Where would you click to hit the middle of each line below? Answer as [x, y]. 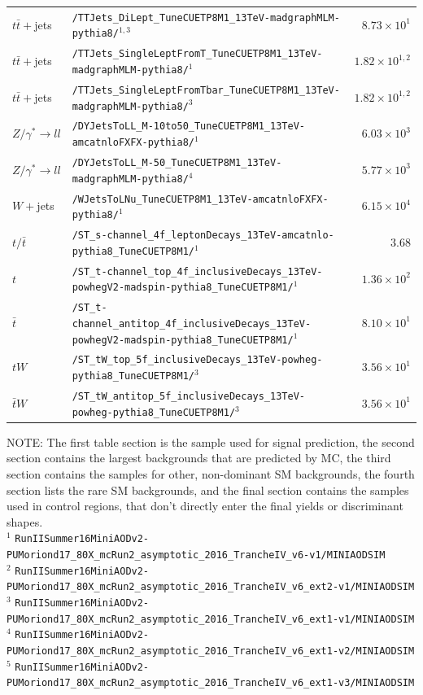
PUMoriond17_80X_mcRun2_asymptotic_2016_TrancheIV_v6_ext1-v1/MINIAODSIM [211, 619]
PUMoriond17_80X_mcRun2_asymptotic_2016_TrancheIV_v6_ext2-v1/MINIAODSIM [211, 587]
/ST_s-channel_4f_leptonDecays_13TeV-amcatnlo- [203, 236]
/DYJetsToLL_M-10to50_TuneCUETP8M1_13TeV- [188, 127]
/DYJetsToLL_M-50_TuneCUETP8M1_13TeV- [177, 163]
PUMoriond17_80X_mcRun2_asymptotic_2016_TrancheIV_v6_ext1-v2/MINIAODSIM [211, 651]
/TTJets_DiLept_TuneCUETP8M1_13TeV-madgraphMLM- [206, 17]
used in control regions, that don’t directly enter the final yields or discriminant [205, 506]
